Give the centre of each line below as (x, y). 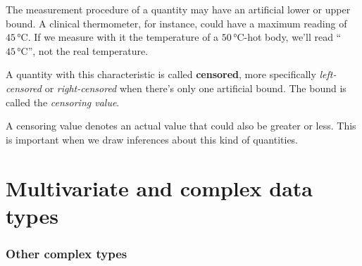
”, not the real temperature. (88, 50)
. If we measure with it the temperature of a (123, 37)
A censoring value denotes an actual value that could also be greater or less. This (181, 126)
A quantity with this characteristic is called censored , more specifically (161, 74)
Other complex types (67, 253)
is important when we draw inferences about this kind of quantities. (152, 139)
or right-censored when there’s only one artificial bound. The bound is (195, 88)
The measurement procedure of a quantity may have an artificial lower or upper (178, 9)
